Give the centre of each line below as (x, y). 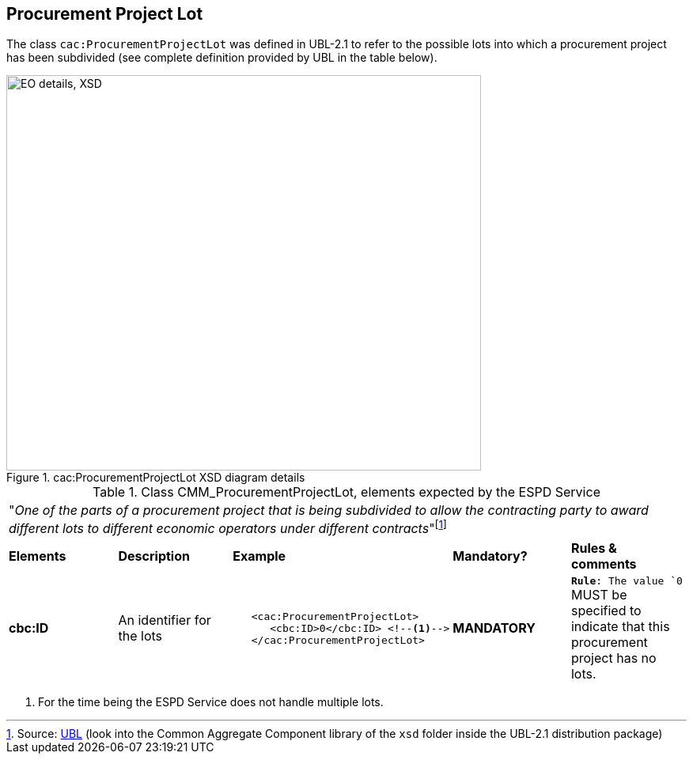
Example (259, 556)
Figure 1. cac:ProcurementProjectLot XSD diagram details (156, 478)
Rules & (594, 548)
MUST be (599, 594)
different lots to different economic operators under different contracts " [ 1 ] (228, 527)
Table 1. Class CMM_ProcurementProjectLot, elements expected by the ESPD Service (346, 492)
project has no (613, 658)
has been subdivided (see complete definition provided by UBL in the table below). (222, 58)
